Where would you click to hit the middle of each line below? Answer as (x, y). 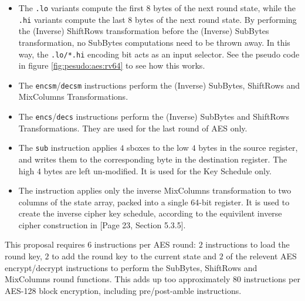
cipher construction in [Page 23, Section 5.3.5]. (102, 224)
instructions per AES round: (145, 244)
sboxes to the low (158, 148)
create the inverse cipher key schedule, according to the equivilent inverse (150, 213)
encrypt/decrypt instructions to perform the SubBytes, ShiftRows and (131, 267)
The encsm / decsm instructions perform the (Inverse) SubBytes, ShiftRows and (159, 85)
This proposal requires (45, 244)
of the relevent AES (261, 256)
